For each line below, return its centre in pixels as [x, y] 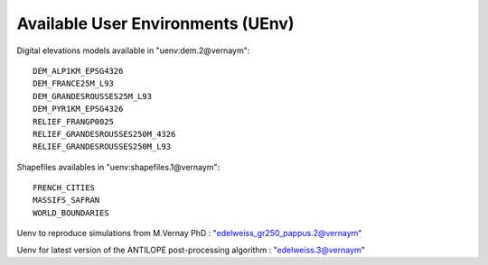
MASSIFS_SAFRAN [66, 200]
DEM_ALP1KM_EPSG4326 [78, 71]
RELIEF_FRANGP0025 [74, 121]
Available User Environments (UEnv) [155, 23]
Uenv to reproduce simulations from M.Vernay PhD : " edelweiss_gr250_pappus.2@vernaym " [189, 233]
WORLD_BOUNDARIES [71, 213]
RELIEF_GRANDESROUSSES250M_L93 [102, 147]
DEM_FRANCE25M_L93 [74, 84]
